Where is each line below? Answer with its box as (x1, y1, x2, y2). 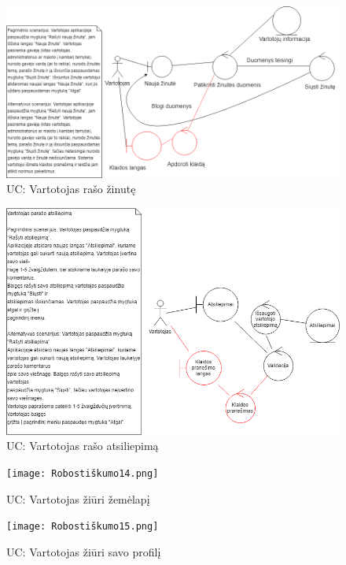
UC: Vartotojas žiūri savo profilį (6, 543, 161, 559)
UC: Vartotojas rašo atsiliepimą (6, 437, 159, 454)
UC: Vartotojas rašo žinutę (6, 180, 136, 197)
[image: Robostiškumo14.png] (6, 468, 159, 480)
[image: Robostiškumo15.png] (6, 521, 159, 533)
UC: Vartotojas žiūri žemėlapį (6, 490, 150, 507)
